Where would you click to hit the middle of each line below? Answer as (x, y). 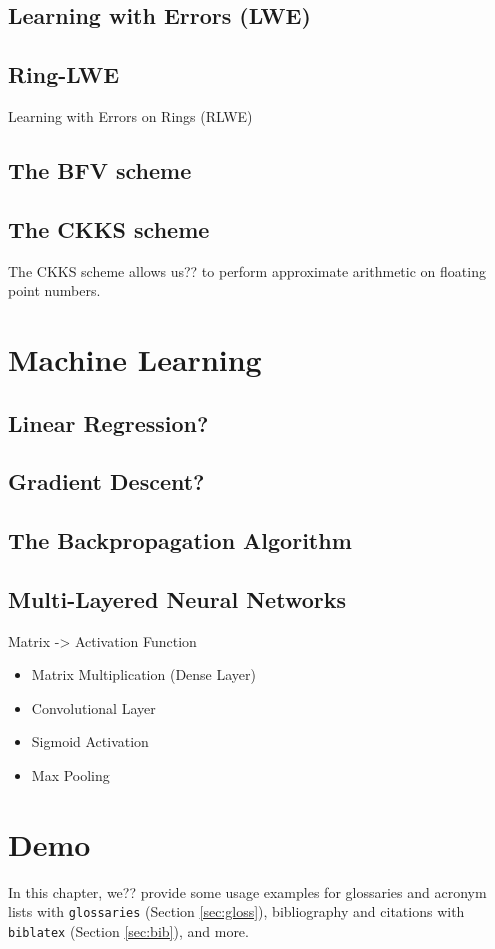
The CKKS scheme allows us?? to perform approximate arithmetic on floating (247, 270)
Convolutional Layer (93, 707)
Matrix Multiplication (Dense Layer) (143, 674)
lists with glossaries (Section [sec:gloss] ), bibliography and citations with (236, 911)
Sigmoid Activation (90, 741)
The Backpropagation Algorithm (180, 540)
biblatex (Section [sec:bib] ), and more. (128, 931)
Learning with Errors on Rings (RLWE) (130, 115)
